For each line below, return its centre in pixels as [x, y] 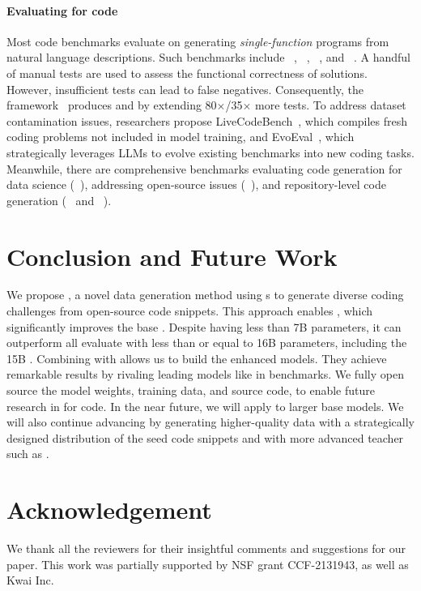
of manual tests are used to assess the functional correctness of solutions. [187, 73]
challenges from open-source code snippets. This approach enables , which [190, 311]
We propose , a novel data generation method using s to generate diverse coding [205, 295]
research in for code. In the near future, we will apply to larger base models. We [205, 406]
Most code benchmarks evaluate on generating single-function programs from [198, 41]
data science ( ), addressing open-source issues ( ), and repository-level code [196, 184]
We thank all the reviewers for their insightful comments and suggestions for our [206, 548]
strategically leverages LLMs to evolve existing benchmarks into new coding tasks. [210, 152]
